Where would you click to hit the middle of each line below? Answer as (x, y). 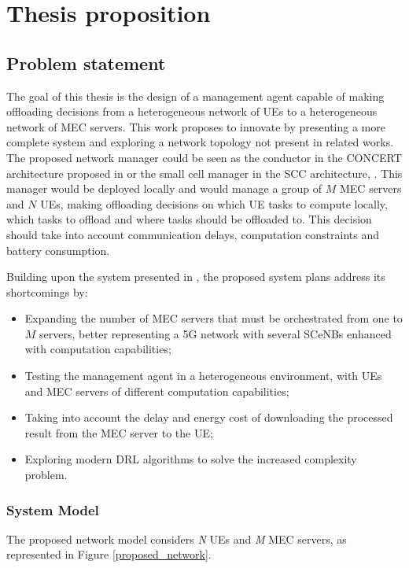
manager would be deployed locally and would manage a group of (164, 188)
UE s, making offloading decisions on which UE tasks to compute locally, (214, 203)
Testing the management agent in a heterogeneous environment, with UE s (203, 376)
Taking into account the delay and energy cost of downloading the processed (209, 417)
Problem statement (86, 63)
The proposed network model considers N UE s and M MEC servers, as (177, 538)
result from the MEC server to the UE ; (119, 432)
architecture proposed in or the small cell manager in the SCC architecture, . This (204, 173)
